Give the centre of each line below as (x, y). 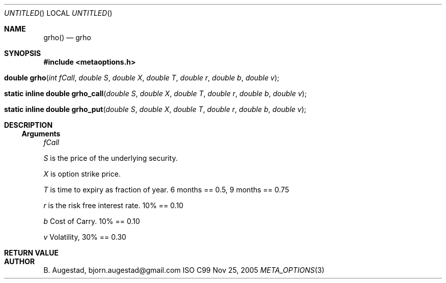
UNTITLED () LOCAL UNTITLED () (58, 13)
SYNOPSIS (23, 53)
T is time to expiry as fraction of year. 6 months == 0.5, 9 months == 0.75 (166, 190)
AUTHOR (20, 261)
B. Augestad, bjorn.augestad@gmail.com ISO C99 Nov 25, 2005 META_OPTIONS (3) (184, 270)
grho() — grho (67, 37)
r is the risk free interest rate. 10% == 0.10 (114, 205)
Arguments (41, 134)
